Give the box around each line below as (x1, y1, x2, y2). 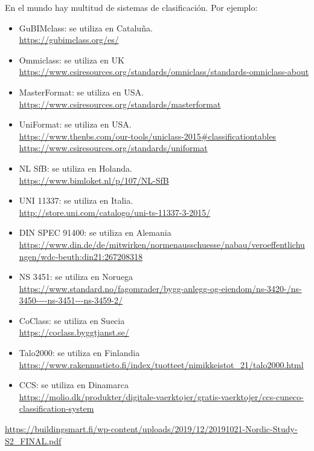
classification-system (19, 402, 94, 415)
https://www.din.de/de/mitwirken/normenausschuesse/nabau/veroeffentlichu (19, 238, 305, 250)
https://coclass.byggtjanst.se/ (19, 326, 129, 339)
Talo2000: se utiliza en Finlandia (19, 346, 140, 359)
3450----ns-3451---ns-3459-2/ (19, 294, 123, 307)
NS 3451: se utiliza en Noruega (19, 270, 133, 283)
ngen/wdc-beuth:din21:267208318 (19, 250, 143, 262)
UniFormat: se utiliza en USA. (19, 118, 132, 131)
